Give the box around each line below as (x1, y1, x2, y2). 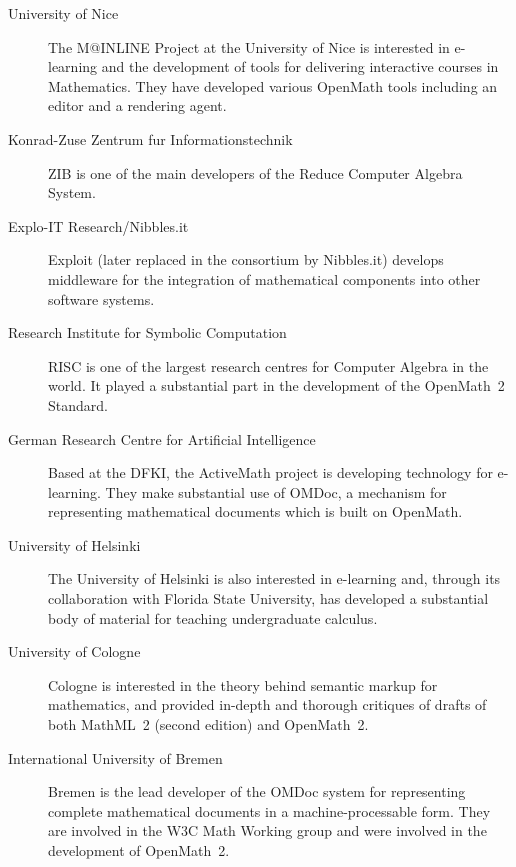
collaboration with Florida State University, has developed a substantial (48, 588, 489, 609)
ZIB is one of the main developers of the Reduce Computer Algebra (48, 162, 463, 183)
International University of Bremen (8, 747, 223, 768)
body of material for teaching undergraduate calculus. (48, 607, 378, 628)
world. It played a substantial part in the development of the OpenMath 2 (48, 375, 505, 396)
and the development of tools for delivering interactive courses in (101, 56, 499, 77)
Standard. (48, 394, 108, 415)
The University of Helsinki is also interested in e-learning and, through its (48, 568, 501, 589)
